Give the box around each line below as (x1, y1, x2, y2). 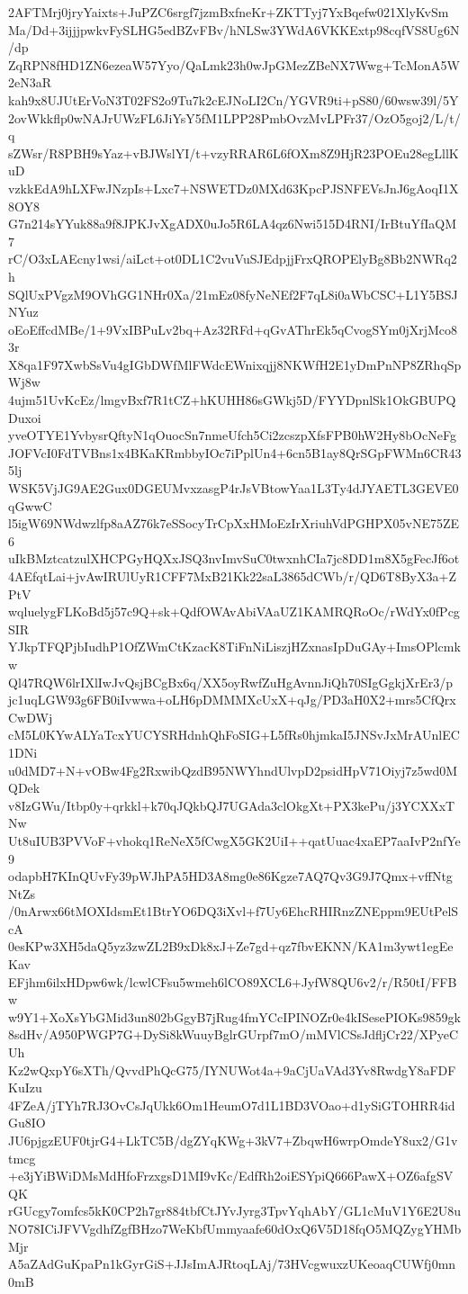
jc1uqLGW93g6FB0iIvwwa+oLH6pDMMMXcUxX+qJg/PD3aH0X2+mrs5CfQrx (8, 690, 456, 709)
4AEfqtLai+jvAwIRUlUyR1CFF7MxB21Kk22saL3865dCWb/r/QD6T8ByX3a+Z (8, 567, 456, 585)
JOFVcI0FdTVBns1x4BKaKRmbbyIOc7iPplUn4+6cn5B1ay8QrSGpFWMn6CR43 (8, 443, 462, 462)
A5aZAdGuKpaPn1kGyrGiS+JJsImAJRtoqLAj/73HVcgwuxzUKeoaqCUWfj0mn (8, 1254, 456, 1273)
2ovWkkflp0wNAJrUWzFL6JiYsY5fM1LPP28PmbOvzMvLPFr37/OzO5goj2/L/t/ (8, 108, 461, 127)
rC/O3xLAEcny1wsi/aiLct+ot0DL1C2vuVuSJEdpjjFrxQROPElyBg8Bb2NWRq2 (8, 249, 457, 268)
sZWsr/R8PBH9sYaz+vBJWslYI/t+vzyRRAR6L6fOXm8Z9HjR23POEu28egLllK (8, 143, 459, 162)
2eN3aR (8, 73, 52, 92)
